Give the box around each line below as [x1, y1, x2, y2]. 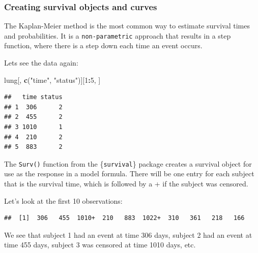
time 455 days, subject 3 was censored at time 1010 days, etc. [4, 239, 196, 250]
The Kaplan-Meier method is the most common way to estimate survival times [4, 20, 250, 31]
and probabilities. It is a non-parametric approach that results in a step [4, 30, 231, 41]
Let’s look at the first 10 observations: [4, 195, 123, 206]
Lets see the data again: [4, 57, 78, 68]
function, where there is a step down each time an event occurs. [4, 40, 203, 51]
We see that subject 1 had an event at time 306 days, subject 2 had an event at [4, 229, 252, 240]
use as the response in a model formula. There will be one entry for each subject [4, 168, 254, 179]
